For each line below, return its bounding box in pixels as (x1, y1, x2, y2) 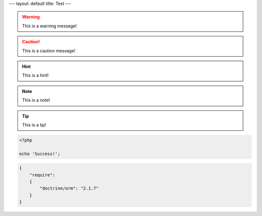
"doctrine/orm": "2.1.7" (39, 185, 99, 191)
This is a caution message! (22, 47, 76, 53)
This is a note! (22, 97, 50, 103)
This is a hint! (22, 73, 49, 78)
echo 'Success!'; (19, 151, 61, 156)
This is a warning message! (22, 23, 77, 29)
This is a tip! (22, 122, 47, 128)
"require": (29, 172, 55, 178)
